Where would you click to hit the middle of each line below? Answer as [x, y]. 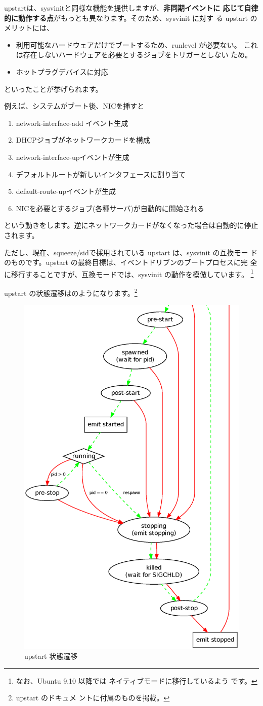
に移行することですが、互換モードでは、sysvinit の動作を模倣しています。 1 [129, 273]
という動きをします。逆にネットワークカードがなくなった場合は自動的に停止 [131, 225]
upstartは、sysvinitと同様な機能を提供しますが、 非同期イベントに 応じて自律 [131, 8]
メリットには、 [29, 28]
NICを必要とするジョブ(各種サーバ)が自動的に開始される [110, 208]
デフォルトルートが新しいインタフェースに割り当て [101, 174]
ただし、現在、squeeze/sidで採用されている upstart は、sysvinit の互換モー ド [131, 252]
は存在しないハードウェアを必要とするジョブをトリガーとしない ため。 [134, 55]
